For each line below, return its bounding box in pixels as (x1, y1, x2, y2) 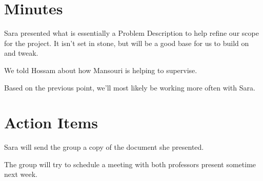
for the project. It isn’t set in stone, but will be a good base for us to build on (4, 37, 249, 48)
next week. (4, 169, 37, 179)
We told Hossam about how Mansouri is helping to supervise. (4, 64, 197, 75)
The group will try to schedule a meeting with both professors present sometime (4, 159, 256, 169)
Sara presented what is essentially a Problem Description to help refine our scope (4, 28, 259, 38)
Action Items (4, 112, 98, 133)
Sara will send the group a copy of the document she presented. (4, 142, 204, 152)
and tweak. (4, 48, 38, 58)
